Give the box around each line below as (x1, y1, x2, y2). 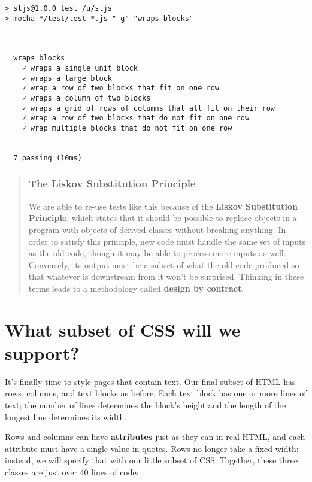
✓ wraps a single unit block (22, 63, 138, 72)
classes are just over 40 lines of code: (5, 465, 139, 478)
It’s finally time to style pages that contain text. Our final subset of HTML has (5, 375, 296, 387)
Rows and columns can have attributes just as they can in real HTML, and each (5, 431, 305, 443)
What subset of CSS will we (5, 317, 241, 341)
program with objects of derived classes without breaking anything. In (28, 223, 286, 235)
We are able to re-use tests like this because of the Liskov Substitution (28, 199, 298, 212)
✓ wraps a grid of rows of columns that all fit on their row (22, 104, 275, 113)
